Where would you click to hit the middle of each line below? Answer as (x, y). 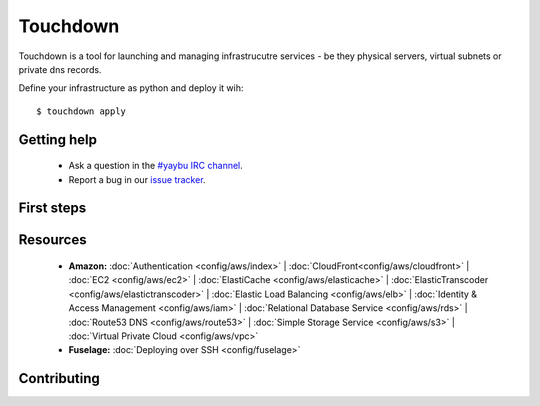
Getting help (57, 139)
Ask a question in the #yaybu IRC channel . (156, 166)
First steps (52, 208)
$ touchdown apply (81, 111)
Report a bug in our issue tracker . (137, 179)
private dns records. (60, 69)
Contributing (59, 378)
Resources (52, 240)
